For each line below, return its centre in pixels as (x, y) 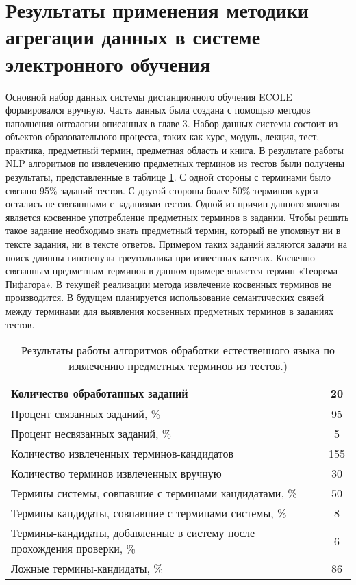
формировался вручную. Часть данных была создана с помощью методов (158, 110)
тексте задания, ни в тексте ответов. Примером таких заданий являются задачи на (176, 244)
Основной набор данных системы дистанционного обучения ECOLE (149, 96)
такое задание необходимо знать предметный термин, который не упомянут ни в (173, 230)
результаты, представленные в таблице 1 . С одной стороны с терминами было (168, 177)
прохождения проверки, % (73, 549)
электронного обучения (108, 63)
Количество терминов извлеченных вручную (116, 473)
